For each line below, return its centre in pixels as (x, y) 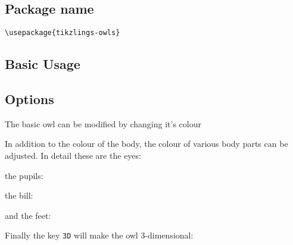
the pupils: (24, 175)
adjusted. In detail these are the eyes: (73, 156)
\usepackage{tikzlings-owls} (63, 33)
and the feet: (28, 215)
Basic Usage (43, 64)
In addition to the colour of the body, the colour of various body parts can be (146, 144)
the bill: (19, 195)
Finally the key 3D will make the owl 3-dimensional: (99, 235)
